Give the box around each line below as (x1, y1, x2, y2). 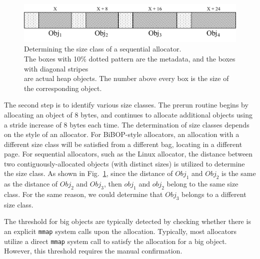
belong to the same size (166, 178, 238, 189)
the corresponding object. (24, 82, 102, 93)
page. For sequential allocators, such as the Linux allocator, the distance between (4, 148, 253, 159)
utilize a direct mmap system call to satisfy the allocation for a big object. (4, 235, 227, 246)
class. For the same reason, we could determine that (4, 189, 163, 199)
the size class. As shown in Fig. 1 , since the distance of (4, 168, 173, 178)
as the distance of (4, 178, 58, 189)
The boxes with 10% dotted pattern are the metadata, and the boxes (24, 53, 235, 63)
